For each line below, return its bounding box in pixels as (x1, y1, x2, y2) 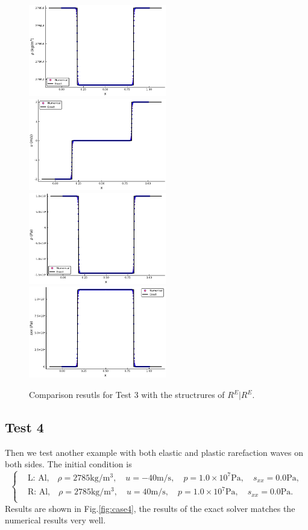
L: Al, (27, 473, 49, 482)
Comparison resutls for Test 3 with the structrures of (29, 388, 225, 401)
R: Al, (27, 488, 51, 497)
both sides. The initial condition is (5, 458, 132, 470)
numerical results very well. (5, 514, 106, 526)
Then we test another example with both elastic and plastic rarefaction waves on (5, 446, 304, 458)
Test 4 (5, 418, 44, 437)
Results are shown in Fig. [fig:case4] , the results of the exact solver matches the (5, 502, 295, 514)
